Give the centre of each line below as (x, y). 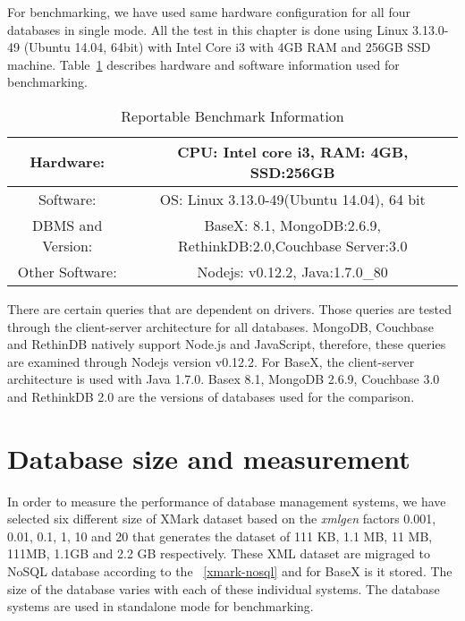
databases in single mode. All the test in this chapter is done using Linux (208, 29)
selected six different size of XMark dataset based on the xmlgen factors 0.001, (222, 519)
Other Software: (67, 271)
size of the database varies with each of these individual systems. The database (224, 588)
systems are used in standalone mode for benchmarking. (161, 606)
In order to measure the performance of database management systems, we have (227, 501)
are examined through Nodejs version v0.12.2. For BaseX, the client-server (211, 361)
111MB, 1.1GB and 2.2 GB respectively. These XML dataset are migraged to (219, 553)
